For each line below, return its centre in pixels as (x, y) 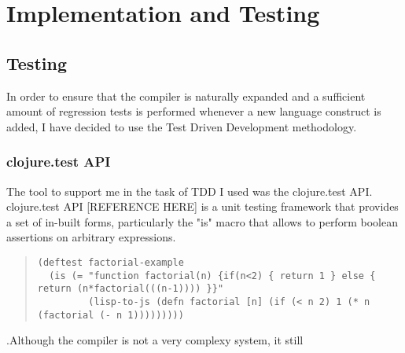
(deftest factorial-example (110, 262)
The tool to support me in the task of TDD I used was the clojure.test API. (190, 191)
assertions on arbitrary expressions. (91, 237)
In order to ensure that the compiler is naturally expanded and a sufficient (186, 96)
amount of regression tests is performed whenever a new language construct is (194, 111)
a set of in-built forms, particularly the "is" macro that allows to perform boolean (202, 221)
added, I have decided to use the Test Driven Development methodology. (182, 126)
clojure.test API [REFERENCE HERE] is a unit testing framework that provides (202, 206)
